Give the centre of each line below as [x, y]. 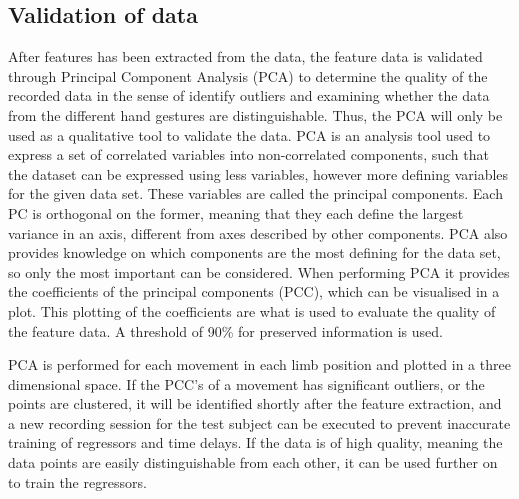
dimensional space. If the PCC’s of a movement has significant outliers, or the [246, 383]
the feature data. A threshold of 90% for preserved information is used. [225, 330]
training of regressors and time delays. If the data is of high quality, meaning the [255, 442]
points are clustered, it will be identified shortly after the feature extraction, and [255, 403]
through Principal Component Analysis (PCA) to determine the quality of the [248, 75]
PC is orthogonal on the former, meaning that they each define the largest [236, 212]
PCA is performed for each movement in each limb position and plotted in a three [259, 364]
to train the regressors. [77, 481]
